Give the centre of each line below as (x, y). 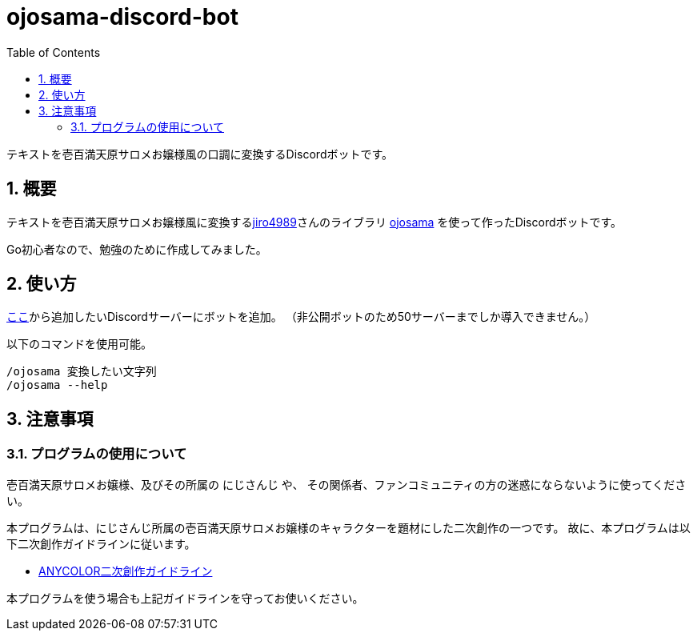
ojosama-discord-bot (122, 17)
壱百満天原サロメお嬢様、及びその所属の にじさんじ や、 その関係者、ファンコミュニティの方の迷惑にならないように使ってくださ (346, 484)
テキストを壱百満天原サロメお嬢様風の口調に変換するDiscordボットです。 (200, 154)
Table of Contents (54, 52)
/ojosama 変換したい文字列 (82, 372)
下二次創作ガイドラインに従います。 (101, 543)
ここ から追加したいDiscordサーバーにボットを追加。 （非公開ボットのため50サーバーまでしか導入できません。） (301, 317)
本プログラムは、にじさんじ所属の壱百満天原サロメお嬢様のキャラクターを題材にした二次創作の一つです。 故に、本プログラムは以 (348, 527)
